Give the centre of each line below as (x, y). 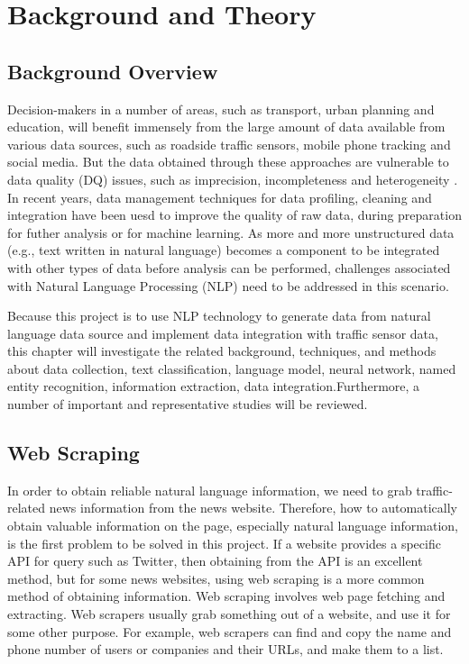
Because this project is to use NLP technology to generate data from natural (219, 316)
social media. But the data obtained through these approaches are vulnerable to (228, 162)
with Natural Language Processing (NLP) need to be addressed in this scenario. (228, 285)
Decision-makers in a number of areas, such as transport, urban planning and (221, 109)
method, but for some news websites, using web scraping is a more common (216, 578)
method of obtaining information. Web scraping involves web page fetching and (226, 596)
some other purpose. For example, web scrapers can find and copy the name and (230, 631)
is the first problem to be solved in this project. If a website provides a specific (224, 543)
